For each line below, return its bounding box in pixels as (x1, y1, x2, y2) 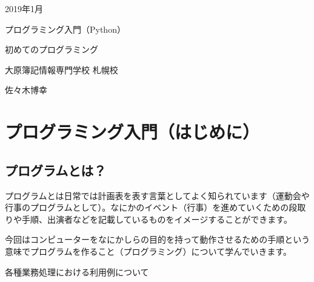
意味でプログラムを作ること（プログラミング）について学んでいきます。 (5, 244, 292, 257)
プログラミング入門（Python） (5, 22, 125, 35)
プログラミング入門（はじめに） (5, 119, 260, 144)
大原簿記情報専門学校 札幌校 (5, 63, 118, 76)
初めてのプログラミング (5, 43, 98, 56)
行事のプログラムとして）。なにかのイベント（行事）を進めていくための (5, 201, 289, 214)
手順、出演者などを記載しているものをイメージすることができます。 (21, 212, 292, 225)
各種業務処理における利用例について (5, 265, 149, 278)
